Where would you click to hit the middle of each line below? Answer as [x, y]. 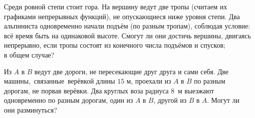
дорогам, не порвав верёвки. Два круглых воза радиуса [86, 90]
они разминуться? [31, 109]
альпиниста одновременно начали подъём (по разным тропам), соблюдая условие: [127, 26]
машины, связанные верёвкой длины [60, 81]
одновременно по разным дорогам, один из [68, 100]
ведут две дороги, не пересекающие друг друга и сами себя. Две [131, 71]
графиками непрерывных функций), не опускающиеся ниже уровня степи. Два [122, 16]
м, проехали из [149, 81]
